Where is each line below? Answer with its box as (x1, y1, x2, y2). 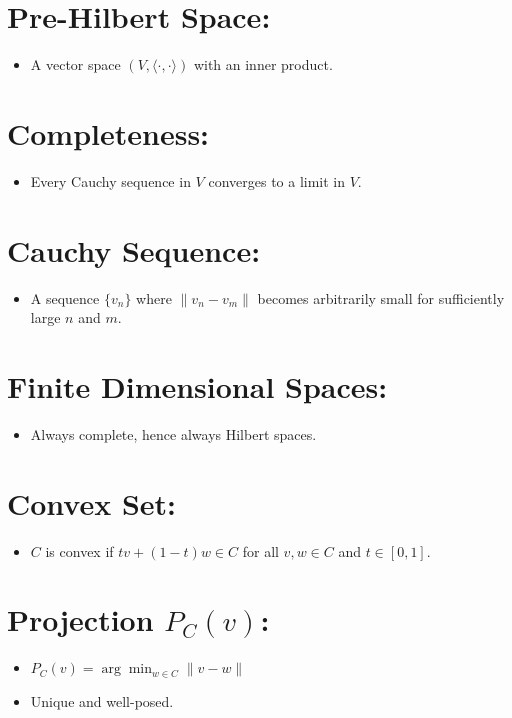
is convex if (45, 540, 114, 561)
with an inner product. (193, 54, 333, 75)
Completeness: (7, 112, 210, 153)
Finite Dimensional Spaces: (7, 365, 388, 406)
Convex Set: (7, 482, 177, 523)
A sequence (30, 287, 100, 308)
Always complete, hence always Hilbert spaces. (30, 423, 317, 444)
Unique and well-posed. (30, 690, 174, 711)
